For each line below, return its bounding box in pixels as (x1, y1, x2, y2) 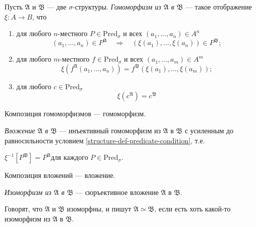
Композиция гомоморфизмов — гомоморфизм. (5, 108, 146, 119)
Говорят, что (5, 203, 43, 214)
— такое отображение (185, 2, 252, 12)
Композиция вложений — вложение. (5, 170, 115, 180)
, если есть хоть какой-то (154, 203, 231, 214)
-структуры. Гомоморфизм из (72, 2, 161, 12)
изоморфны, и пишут (67, 203, 132, 214)
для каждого (51, 152, 88, 162)
